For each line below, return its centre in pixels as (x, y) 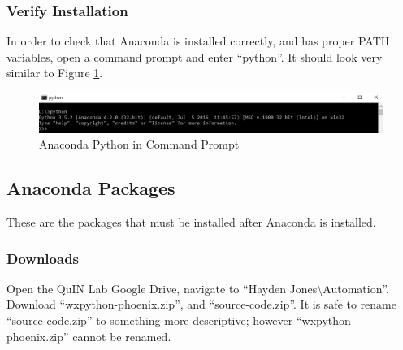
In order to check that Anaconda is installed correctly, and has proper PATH (198, 41)
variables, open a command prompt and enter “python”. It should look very (195, 56)
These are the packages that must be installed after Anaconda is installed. (191, 222)
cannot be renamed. (122, 336)
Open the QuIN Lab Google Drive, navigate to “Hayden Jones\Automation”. (198, 288)
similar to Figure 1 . (55, 73)
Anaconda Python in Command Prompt (139, 144)
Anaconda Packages (91, 188)
